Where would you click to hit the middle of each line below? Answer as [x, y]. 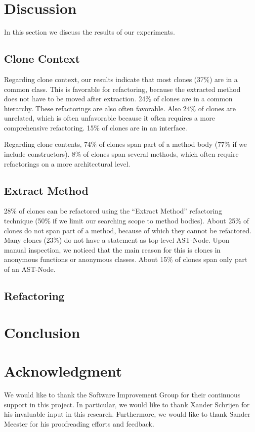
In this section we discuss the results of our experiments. [90, 32]
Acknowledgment [63, 370]
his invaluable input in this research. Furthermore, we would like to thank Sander [127, 414]
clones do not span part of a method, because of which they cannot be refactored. [128, 230]
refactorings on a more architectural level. [67, 163]
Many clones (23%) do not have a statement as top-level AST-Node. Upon [117, 240]
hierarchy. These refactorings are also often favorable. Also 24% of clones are [120, 108]
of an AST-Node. [30, 269]
